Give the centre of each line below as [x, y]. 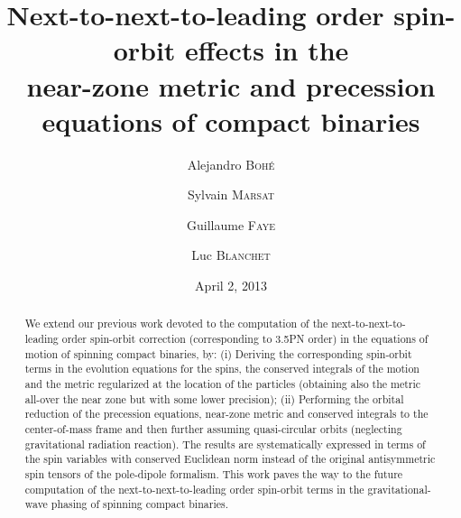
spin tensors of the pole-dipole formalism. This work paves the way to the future [214, 474]
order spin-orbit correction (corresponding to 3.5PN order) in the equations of [245, 339]
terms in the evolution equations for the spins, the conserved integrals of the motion [222, 369]
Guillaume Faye [231, 224]
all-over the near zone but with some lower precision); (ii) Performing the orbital [214, 398]
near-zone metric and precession [231, 85]
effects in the [267, 50]
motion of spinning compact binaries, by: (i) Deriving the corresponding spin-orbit [218, 353]
